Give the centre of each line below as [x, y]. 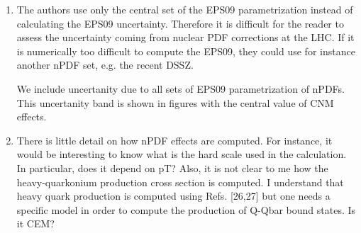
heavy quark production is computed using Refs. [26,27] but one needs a [173, 196]
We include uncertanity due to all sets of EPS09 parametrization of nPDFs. [180, 88]
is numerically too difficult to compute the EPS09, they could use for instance [186, 51]
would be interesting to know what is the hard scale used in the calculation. [182, 154]
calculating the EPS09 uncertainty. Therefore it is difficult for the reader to [180, 23]
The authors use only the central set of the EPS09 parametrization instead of [185, 9]
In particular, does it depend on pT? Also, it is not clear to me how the [172, 167]
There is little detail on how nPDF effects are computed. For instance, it [174, 140]
